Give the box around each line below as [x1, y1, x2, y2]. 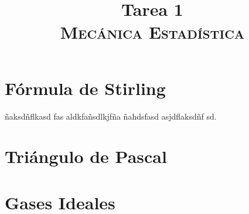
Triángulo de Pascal [5, 144, 167, 168]
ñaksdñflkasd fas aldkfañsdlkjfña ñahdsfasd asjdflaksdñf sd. [5, 110, 217, 122]
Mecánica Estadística [60, 20, 245, 44]
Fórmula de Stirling [5, 76, 166, 100]
